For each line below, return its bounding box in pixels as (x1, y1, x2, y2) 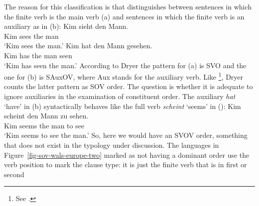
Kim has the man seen (4, 50, 73, 60)
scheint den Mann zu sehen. (4, 110, 89, 121)
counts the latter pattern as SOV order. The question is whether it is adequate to (4, 81, 253, 92)
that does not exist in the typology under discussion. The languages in (4, 139, 219, 150)
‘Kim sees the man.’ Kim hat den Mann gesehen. (4, 40, 152, 51)
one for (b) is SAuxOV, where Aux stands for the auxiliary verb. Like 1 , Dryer (4, 70, 244, 82)
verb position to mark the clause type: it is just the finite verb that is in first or (4, 159, 247, 170)
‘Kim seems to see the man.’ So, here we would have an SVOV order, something (4, 130, 248, 140)
